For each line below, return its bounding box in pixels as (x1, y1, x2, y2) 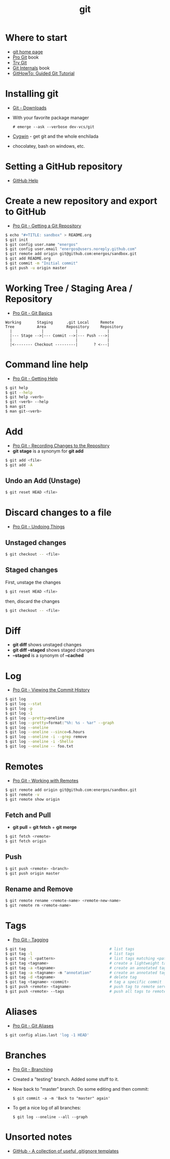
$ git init (5, 237, 28, 242)
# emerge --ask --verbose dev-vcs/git (12, 124, 95, 130)
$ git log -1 (5, 711, 33, 716)
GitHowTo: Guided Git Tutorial (12, 70, 75, 76)
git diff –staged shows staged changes (12, 647, 95, 653)
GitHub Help (12, 177, 38, 183)
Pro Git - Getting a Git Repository (12, 223, 81, 229)
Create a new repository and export (5, 195, 158, 206)
